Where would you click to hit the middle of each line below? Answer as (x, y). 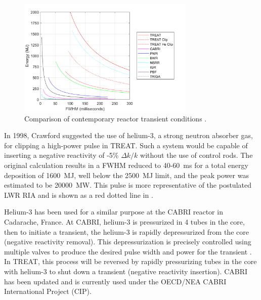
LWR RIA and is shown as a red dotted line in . (79, 195)
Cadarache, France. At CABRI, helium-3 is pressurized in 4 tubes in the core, (124, 222)
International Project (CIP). (48, 291)
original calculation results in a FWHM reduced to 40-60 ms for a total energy (126, 165)
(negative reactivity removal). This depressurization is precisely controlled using (128, 242)
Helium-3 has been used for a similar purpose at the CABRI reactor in (114, 212)
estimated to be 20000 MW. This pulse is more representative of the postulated (128, 185)
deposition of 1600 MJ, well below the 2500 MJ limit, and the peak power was (126, 175)
